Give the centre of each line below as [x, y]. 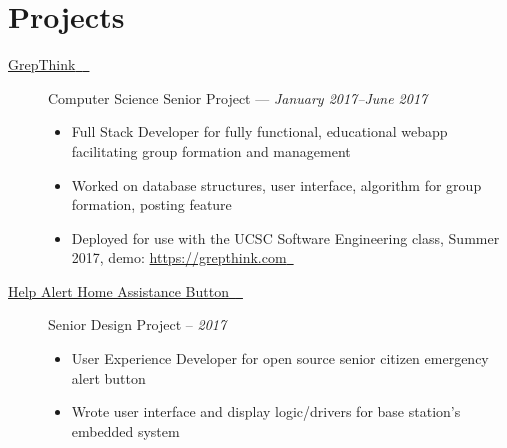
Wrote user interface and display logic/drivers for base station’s [266, 411]
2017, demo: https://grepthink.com [179, 257]
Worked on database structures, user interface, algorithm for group [276, 184]
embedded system [125, 430]
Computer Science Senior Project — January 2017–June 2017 [238, 97]
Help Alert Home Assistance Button [118, 290]
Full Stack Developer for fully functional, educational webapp [259, 131]
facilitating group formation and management [211, 150]
